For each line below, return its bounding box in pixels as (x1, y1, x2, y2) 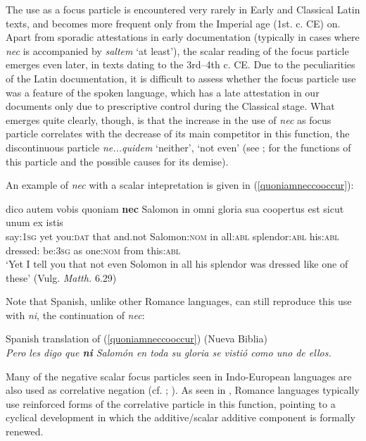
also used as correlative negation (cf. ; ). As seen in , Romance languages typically (6, 383, 360, 397)
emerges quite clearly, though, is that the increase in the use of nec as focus (6, 112, 332, 127)
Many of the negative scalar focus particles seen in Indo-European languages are (6, 368, 352, 383)
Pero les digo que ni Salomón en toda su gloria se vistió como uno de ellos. (6, 345, 332, 360)
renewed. (6, 424, 44, 439)
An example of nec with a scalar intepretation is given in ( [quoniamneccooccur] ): (6, 178, 354, 192)
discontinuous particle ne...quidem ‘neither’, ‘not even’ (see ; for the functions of (6, 139, 351, 154)
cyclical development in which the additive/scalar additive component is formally (6, 410, 355, 425)
